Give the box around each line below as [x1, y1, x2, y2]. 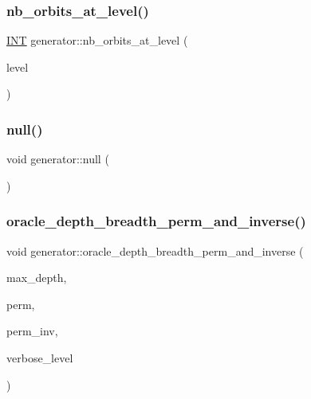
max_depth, [6, 269, 67, 286]
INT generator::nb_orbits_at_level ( [6, 32, 188, 49]
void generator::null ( [6, 151, 109, 167]
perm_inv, [6, 323, 58, 339]
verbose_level [6, 350, 73, 366]
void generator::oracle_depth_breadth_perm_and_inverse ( [6, 242, 304, 259]
